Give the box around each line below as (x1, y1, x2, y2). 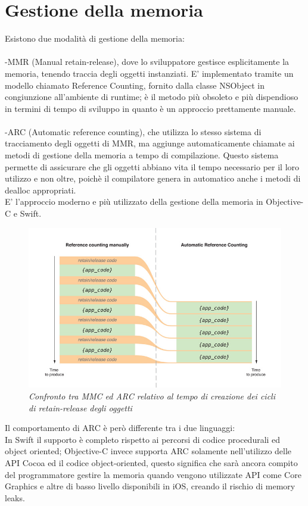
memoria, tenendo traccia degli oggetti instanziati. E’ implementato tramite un (5, 67, 294, 79)
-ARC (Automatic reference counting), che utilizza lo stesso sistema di (5, 125, 262, 138)
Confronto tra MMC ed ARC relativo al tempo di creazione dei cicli (29, 389, 275, 402)
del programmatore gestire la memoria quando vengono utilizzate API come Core (5, 468, 301, 480)
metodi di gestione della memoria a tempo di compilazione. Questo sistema (5, 149, 279, 161)
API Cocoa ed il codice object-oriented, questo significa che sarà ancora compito (5, 456, 298, 468)
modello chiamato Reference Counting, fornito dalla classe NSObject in (5, 79, 265, 91)
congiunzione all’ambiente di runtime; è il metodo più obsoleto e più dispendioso (5, 90, 298, 103)
